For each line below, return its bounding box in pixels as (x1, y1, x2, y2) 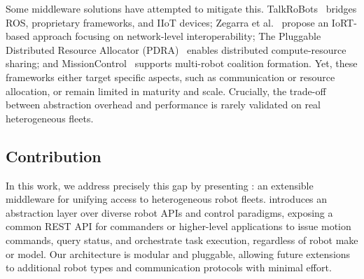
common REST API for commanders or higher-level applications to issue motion (6, 219, 351, 234)
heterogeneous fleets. (6, 110, 94, 125)
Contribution (6, 145, 101, 166)
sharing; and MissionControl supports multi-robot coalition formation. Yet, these (6, 56, 358, 71)
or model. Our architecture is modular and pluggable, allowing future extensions (6, 246, 351, 261)
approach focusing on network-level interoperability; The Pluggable (32, 29, 321, 43)
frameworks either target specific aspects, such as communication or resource (6, 69, 335, 84)
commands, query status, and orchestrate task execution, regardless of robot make (6, 232, 358, 247)
